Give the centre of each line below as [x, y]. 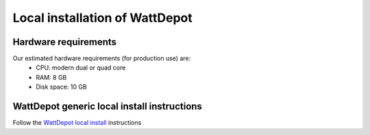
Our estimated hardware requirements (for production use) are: [102, 59]
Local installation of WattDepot [102, 18]
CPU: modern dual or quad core [81, 67]
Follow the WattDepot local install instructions [77, 123]
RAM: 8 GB [51, 77]
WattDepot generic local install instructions [107, 107]
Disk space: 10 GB [61, 87]
